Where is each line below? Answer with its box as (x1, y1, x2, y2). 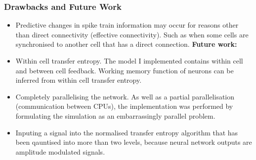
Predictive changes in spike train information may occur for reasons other (15, 20, 239, 30)
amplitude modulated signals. (15, 146, 105, 157)
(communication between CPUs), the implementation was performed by (15, 101, 233, 111)
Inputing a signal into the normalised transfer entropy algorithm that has (15, 127, 238, 137)
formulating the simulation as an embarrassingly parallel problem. (15, 110, 215, 121)
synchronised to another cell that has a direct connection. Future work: (15, 39, 237, 49)
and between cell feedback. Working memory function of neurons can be (15, 65, 234, 75)
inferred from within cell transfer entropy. (15, 75, 142, 85)
